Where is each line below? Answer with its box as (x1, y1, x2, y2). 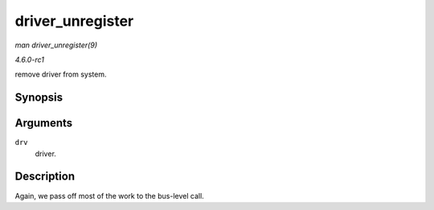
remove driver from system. (14, 69, 107, 80)
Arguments (14, 117, 73, 130)
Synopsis (14, 91, 63, 105)
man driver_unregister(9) (14, 40, 98, 50)
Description (14, 170, 76, 183)
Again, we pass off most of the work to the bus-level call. (14, 191, 204, 200)
